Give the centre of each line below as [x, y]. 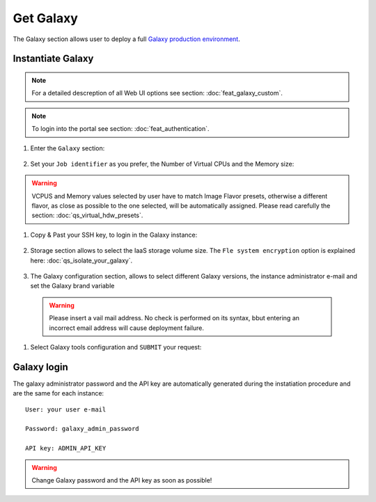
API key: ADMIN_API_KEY [66, 448]
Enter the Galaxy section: [68, 148]
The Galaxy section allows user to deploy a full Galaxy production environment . [126, 39]
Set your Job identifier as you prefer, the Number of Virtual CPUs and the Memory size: [162, 164]
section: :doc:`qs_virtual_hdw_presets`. [87, 215]
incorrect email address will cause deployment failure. [127, 328]
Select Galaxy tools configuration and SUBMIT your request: [116, 347]
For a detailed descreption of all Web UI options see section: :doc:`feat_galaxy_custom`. [157, 93]
